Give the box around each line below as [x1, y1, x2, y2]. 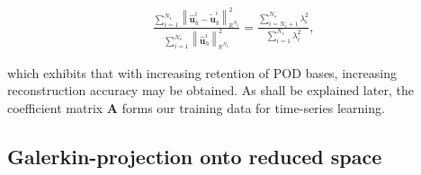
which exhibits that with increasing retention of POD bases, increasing [7, 63, 397, 82]
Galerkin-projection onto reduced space [7, 142, 382, 170]
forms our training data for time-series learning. [121, 98, 385, 117]
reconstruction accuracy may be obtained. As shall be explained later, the [7, 81, 414, 100]
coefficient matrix [7, 98, 103, 117]
